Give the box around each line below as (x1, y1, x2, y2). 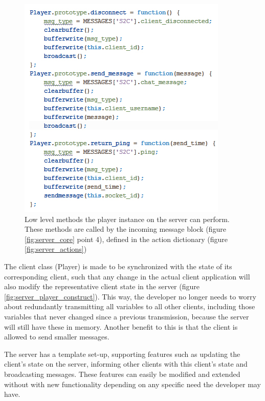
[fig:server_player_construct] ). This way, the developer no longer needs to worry (4, 291, 256, 302)
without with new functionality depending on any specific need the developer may (4, 378, 261, 389)
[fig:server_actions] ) (25, 244, 87, 254)
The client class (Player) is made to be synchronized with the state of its (4, 260, 232, 271)
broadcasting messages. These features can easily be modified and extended (4, 368, 240, 379)
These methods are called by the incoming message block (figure (25, 224, 226, 234)
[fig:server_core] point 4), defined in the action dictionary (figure (25, 233, 228, 244)
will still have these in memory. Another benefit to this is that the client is (4, 321, 238, 332)
